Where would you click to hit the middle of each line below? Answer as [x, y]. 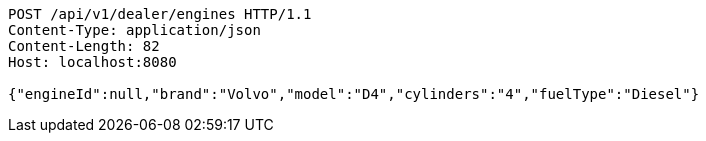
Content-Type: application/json [134, 30]
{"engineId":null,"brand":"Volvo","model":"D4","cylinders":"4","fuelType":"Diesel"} [354, 94]
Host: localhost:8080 [92, 62]
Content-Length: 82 [84, 46]
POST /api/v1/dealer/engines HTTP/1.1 [160, 14]
